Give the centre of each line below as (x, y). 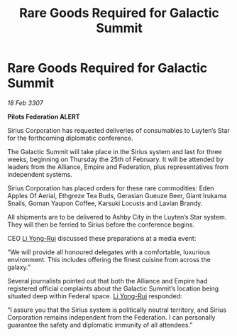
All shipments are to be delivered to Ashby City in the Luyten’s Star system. (117, 217)
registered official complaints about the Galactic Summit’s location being (113, 288)
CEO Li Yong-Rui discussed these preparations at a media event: (102, 238)
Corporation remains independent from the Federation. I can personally (111, 317)
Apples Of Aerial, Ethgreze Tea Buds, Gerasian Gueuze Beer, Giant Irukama (117, 195)
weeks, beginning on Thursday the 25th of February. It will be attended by (116, 159)
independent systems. (40, 174)
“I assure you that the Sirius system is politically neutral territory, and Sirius (117, 310)
